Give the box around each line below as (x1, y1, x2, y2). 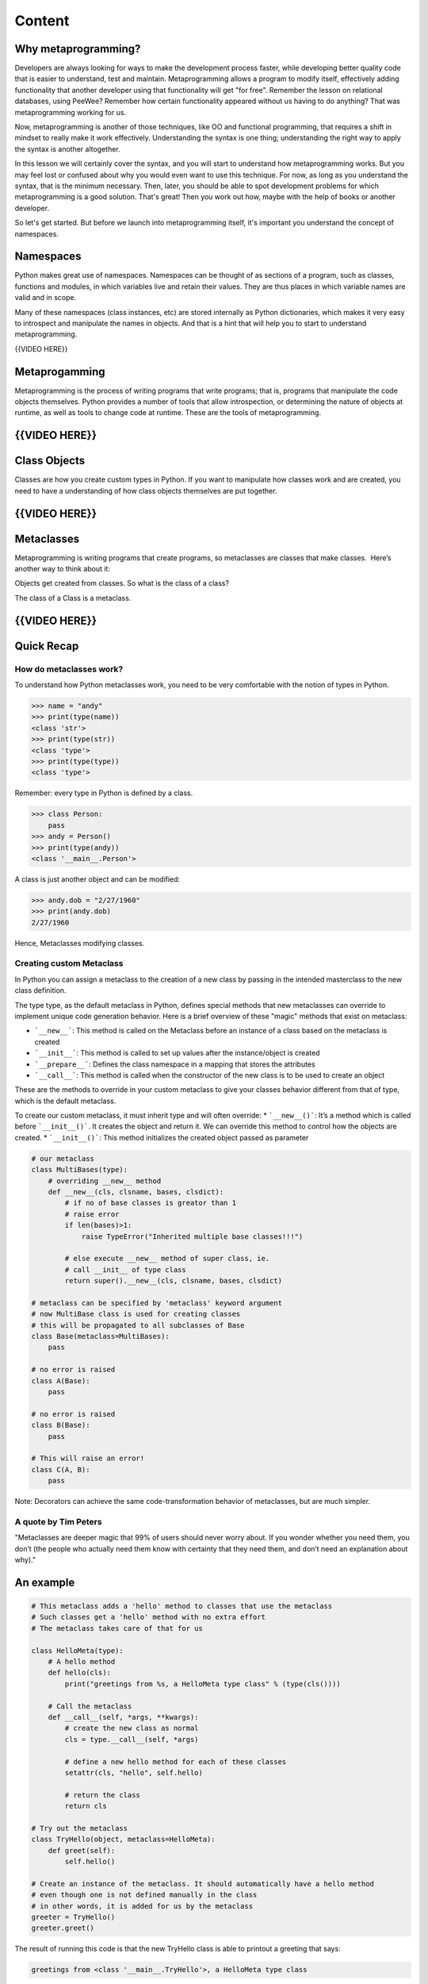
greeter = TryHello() (31, 1913, 116, 1922)
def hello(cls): (48, 1668, 111, 1678)
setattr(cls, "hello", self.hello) (64, 1768, 204, 1777)
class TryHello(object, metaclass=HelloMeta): (31, 1835, 216, 1844)
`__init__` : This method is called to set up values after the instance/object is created (34, 1048, 320, 1058)
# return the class (64, 1790, 140, 1799)
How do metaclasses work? (14, 663, 124, 675)
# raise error (64, 1209, 120, 1218)
